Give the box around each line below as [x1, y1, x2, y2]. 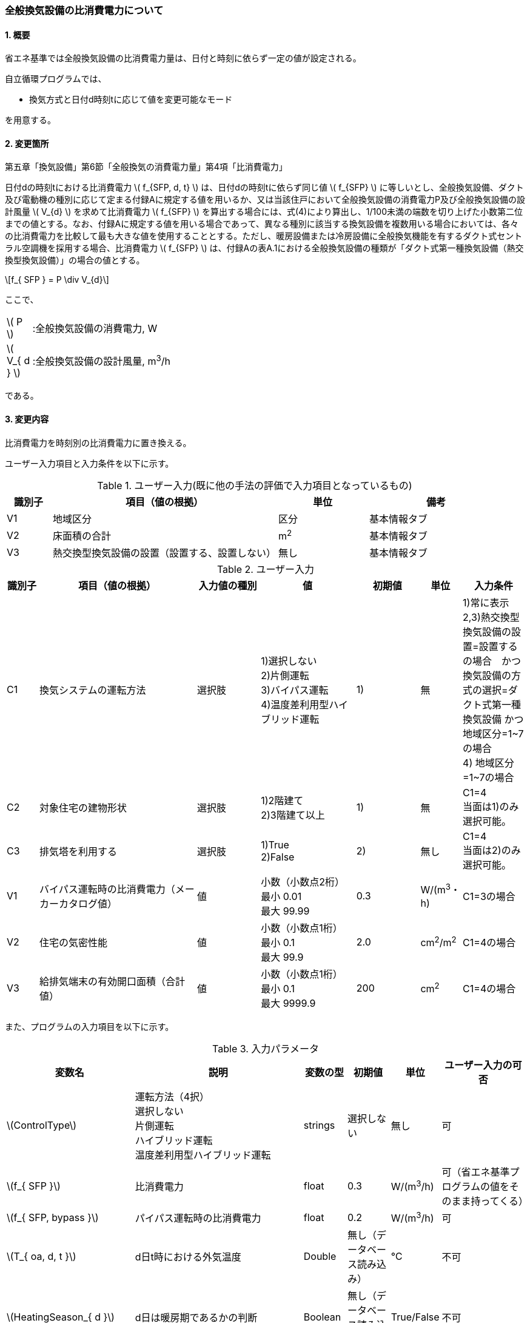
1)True [261, 838, 289, 851]
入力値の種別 [198, 579, 257, 592]
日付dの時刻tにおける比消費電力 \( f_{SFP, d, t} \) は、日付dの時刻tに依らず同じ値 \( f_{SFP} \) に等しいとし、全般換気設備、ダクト [5, 182, 524, 193]
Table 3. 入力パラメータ [212, 1042, 319, 1055]
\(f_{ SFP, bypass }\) [7, 1211, 99, 1223]
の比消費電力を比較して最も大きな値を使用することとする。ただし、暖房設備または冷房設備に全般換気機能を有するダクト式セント [5, 231, 523, 242]
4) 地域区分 [463, 756, 514, 769]
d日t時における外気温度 [135, 1250, 241, 1263]
